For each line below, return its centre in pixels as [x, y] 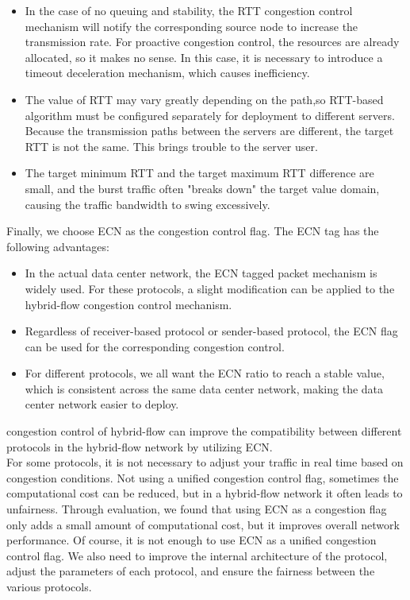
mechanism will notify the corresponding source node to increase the [192, 26]
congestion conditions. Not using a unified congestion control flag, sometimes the [203, 477]
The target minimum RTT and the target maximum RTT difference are [199, 173]
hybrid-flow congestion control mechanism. [128, 304]
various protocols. [49, 586]
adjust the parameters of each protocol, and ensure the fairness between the [191, 571]
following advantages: [58, 246]
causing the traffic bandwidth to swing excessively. [148, 204]
